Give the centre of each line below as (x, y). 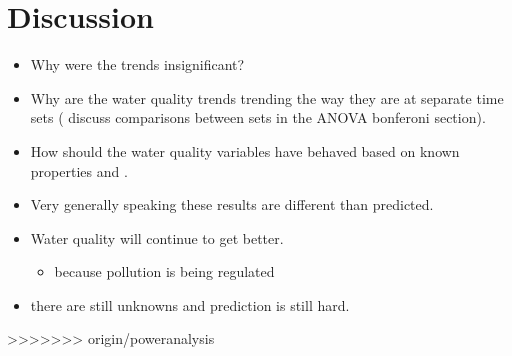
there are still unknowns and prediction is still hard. (190, 304)
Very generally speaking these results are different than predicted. (232, 204)
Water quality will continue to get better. (157, 237)
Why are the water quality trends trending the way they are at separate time (267, 97)
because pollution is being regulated (164, 271)
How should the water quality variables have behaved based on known (245, 150)
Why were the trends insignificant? (137, 64)
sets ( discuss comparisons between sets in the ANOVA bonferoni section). (258, 117)
